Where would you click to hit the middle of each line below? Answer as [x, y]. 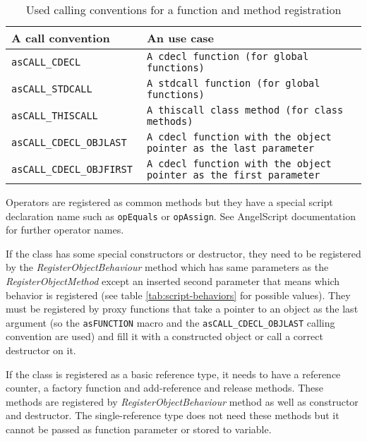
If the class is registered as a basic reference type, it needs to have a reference [173, 374]
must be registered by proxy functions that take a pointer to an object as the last [182, 309]
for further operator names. [65, 230]
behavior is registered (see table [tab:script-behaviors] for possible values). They [178, 295]
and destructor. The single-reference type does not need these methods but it [173, 415]
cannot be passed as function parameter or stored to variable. [139, 429]
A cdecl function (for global [228, 56]
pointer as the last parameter [230, 148]
